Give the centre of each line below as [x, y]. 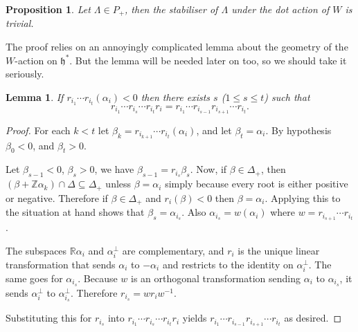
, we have [114, 169]
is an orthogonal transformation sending [216, 278]
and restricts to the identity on [228, 264]
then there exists [176, 96]
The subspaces [36, 250]
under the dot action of [280, 9]
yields [195, 318]
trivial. [20, 23]
